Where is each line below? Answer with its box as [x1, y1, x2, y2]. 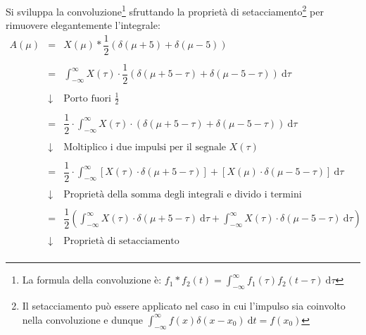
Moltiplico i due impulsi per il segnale [63, 142, 227, 152]
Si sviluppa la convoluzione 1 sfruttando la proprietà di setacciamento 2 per [6, 2, 324, 18]
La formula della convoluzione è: [22, 272, 162, 287]
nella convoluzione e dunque [22, 312, 143, 327]
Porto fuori [63, 93, 111, 104]
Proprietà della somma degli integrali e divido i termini [63, 189, 302, 200]
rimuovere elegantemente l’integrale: [6, 18, 160, 32]
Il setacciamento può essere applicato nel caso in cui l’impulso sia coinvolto [22, 298, 346, 313]
